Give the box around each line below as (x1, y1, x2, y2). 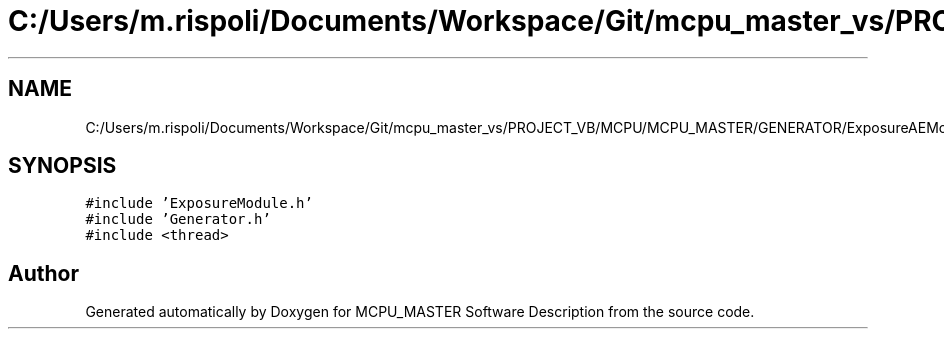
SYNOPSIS (8, 153, 117, 179)
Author (8, 260, 79, 286)
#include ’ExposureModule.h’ (85, 195, 313, 212)
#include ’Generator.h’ (85, 211, 271, 228)
